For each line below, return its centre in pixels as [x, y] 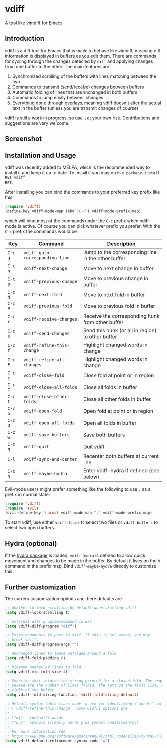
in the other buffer [104, 258]
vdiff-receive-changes [50, 319]
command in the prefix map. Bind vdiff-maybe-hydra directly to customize [81, 566]
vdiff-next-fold [43, 294]
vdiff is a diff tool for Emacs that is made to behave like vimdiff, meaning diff [83, 50]
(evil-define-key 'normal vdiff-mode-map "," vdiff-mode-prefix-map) [79, 513]
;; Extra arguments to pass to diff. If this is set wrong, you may [78, 635]
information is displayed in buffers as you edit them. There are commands [81, 56]
